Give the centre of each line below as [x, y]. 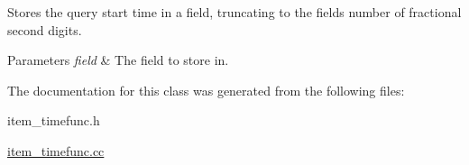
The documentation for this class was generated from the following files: [206, 90]
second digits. [45, 29]
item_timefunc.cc [56, 150]
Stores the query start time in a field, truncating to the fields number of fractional [234, 12]
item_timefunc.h [54, 120]
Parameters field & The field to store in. [118, 60]
